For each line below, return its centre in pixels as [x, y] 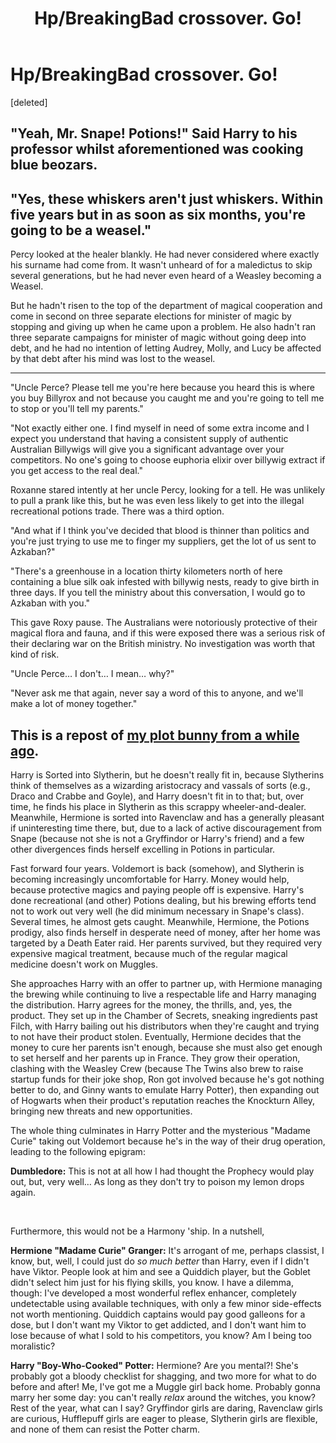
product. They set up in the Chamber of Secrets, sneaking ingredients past [164, 1015]
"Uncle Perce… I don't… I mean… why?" [92, 674]
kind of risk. [35, 654]
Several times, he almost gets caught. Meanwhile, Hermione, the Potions [160, 921]
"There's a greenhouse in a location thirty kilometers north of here [146, 571]
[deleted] [29, 102]
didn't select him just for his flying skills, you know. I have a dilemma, [152, 1282]
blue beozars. [54, 165]
